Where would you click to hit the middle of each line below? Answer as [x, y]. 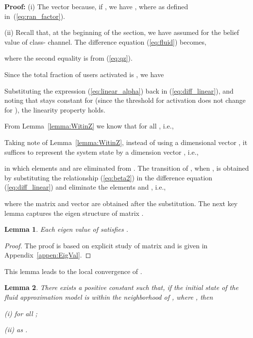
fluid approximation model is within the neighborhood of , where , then [109, 297]
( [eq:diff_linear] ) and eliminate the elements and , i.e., [85, 187]
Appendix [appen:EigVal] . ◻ [48, 255]
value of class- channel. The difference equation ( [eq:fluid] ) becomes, [105, 41]
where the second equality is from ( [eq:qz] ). [68, 58]
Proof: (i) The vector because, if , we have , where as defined [96, 6]
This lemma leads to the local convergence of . [73, 271]
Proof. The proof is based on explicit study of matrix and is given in [106, 245]
